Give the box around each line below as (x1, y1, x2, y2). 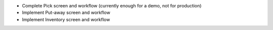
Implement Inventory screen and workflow (22, 16, 110, 22)
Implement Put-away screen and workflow (22, 10, 111, 16)
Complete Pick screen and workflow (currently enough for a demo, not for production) (22, 3, 202, 8)
